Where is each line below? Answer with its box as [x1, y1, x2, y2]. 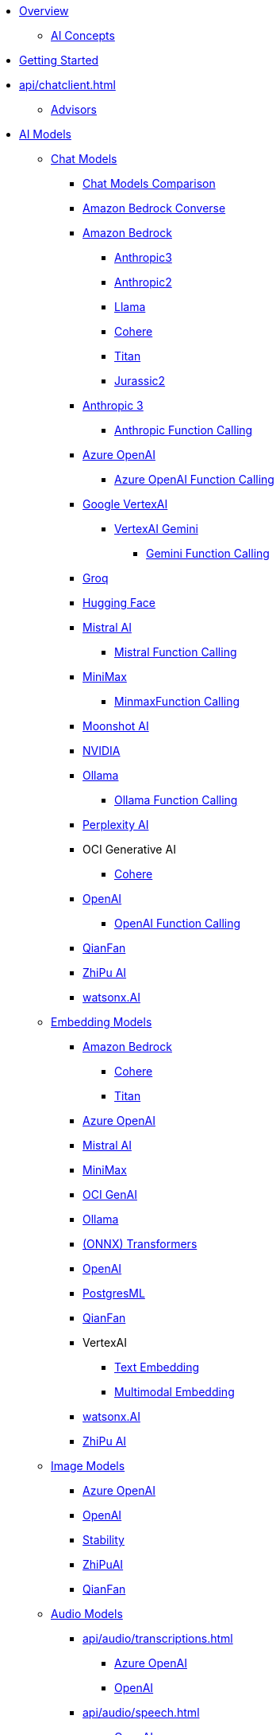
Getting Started [19, 53, 99, 67]
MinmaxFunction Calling [114, 694, 240, 708]
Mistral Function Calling [114, 645, 237, 659]
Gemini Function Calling [146, 547, 270, 560]
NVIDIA [82, 744, 121, 757]
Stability [82, 1533, 125, 1546]
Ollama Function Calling [114, 793, 238, 807]
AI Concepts [51, 29, 115, 42]
